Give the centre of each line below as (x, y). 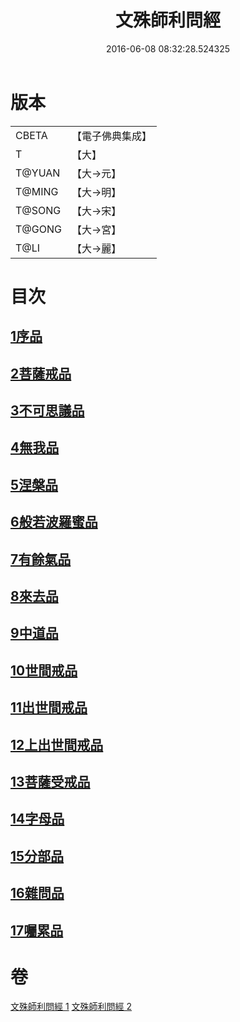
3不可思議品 (47, 411)
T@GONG (38, 229)
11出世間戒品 (49, 707)
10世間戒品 (44, 670)
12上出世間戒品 (57, 744)
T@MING (37, 191)
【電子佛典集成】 (111, 136)
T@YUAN (38, 173)
